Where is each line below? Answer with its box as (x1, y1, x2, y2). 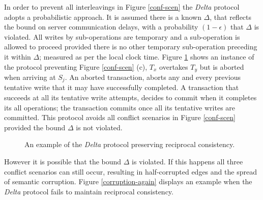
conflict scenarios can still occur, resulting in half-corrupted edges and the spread (4, 166, 257, 177)
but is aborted (199, 61, 244, 72)
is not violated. (76, 122, 123, 132)
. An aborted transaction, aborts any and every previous (65, 72, 241, 82)
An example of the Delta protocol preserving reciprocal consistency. (24, 139, 235, 150)
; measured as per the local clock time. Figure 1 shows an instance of (39, 51, 254, 62)
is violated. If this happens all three (132, 156, 243, 167)
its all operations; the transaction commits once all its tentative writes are (4, 102, 236, 112)
